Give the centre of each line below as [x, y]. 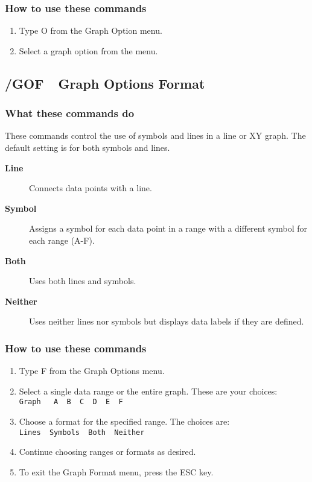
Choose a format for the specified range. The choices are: [124, 421]
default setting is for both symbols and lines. [88, 147]
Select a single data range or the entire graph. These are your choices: [148, 391]
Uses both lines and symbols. [83, 281]
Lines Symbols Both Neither [82, 432]
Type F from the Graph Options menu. [92, 371]
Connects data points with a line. [91, 188]
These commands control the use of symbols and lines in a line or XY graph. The [155, 135]
